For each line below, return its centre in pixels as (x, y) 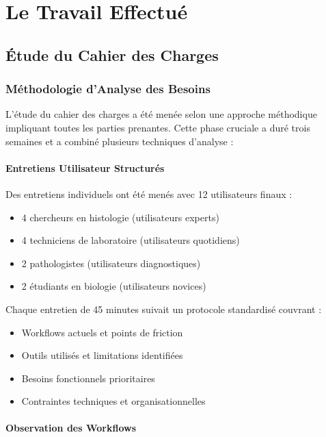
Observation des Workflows (71, 428)
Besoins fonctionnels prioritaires (88, 378)
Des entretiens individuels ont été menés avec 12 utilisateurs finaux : (149, 193)
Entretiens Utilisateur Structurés (85, 167)
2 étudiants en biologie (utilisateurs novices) (114, 286)
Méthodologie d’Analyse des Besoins (108, 89)
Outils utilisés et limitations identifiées (102, 355)
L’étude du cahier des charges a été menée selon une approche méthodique (161, 114)
